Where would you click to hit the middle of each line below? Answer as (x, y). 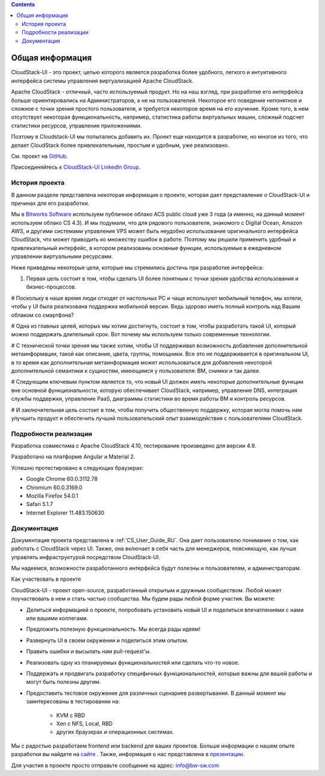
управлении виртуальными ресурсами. (62, 257)
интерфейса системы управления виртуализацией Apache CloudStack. (102, 81)
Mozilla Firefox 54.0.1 (52, 496)
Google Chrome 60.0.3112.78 (62, 479)
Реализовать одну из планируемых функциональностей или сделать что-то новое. (133, 662)
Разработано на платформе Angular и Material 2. (73, 457)
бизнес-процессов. (51, 287)
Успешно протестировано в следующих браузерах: (77, 468)
